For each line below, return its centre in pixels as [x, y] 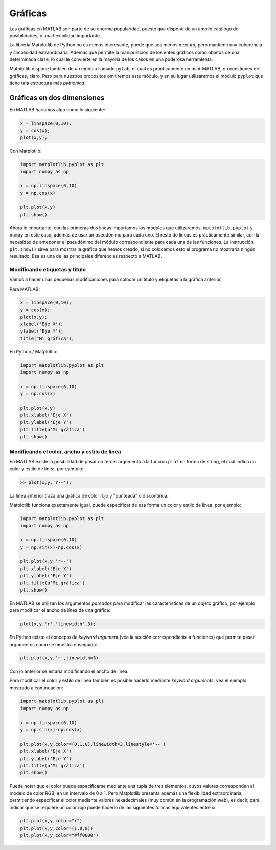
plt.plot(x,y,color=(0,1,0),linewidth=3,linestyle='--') [93, 744]
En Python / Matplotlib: [33, 351]
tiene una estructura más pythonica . [48, 83]
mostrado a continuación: [36, 688]
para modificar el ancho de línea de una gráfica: [60, 610]
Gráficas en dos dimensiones [57, 98]
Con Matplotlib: [26, 151]
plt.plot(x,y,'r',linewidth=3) [60, 658]
